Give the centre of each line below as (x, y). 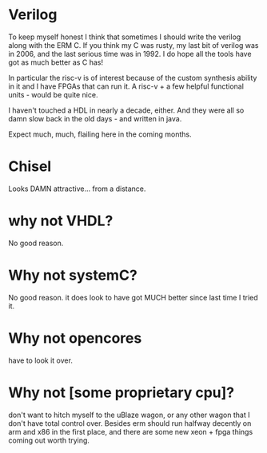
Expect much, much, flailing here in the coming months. (100, 134)
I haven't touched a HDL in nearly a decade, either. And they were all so (126, 110)
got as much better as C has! (56, 62)
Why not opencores (75, 338)
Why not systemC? (73, 275)
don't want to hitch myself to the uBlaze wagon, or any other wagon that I (129, 415)
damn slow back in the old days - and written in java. (95, 118)
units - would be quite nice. (53, 94)
